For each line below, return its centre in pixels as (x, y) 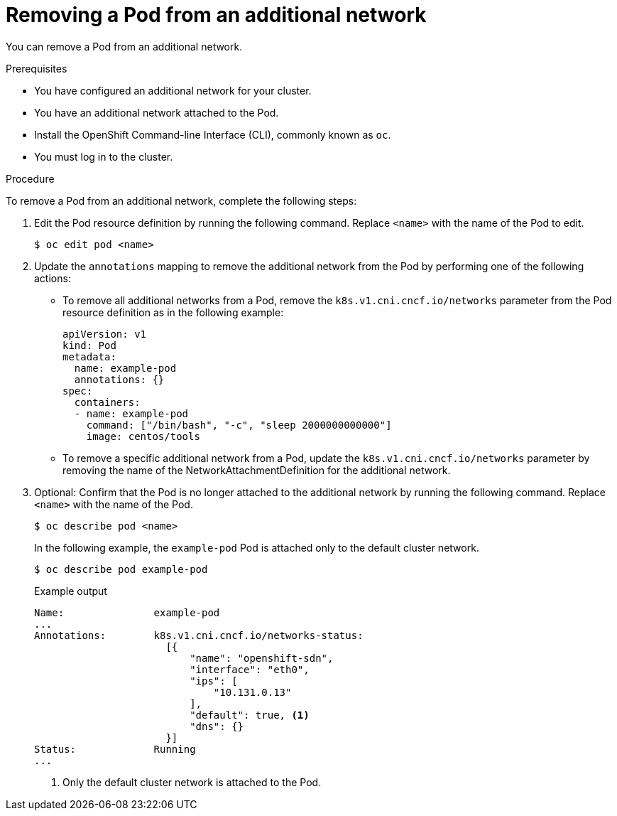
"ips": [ (214, 681)
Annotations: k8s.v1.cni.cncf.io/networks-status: (199, 635)
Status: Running (115, 749)
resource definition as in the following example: (173, 312)
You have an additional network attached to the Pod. (157, 112)
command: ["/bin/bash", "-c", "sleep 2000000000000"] (239, 425)
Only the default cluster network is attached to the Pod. (192, 782)
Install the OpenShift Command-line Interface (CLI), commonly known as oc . (213, 134)
